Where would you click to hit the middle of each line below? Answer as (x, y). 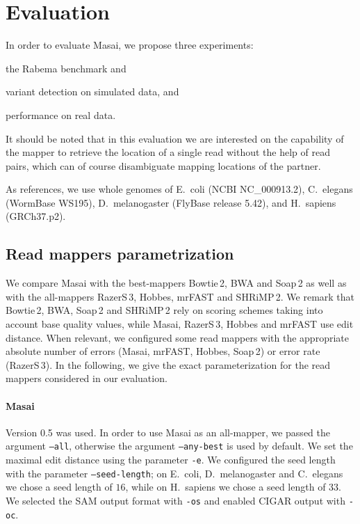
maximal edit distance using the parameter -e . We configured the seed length (171, 460)
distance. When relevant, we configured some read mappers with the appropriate (177, 337)
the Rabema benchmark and (66, 68)
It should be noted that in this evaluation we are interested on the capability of (175, 138)
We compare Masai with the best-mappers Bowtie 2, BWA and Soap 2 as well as (176, 283)
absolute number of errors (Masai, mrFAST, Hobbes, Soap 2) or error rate (163, 351)
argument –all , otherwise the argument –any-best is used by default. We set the (179, 446)
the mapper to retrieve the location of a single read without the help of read (168, 152)
